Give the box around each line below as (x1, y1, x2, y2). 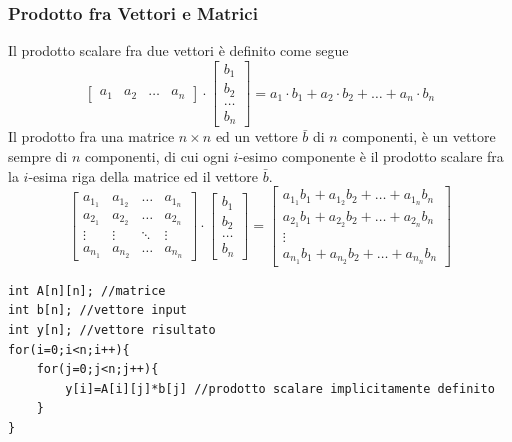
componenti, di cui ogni (84, 145, 229, 166)
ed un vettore (215, 126, 298, 147)
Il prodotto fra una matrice (8, 126, 175, 147)
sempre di (8, 145, 68, 166)
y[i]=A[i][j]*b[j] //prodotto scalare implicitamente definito (65, 381, 495, 396)
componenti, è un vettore (342, 126, 496, 147)
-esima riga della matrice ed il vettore (28, 165, 259, 186)
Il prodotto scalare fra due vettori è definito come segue (8, 40, 349, 61)
